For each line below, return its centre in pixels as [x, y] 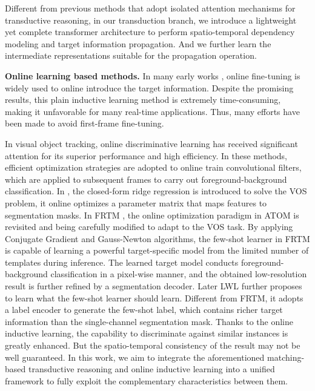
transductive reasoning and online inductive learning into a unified [151, 369]
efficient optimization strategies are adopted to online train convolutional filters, [153, 167]
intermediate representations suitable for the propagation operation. [131, 55]
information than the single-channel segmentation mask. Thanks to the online [149, 321]
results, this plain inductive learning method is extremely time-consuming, [143, 100]
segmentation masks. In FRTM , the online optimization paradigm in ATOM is [152, 215]
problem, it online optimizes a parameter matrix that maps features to [136, 202]
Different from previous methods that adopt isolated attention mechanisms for [150, 8]
